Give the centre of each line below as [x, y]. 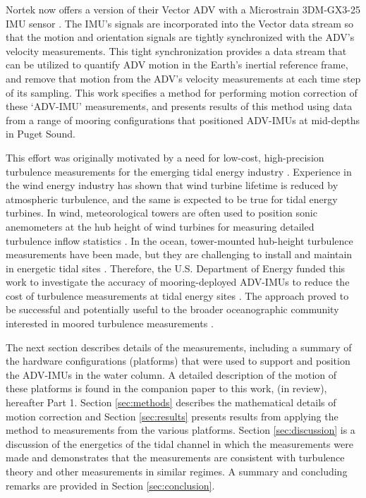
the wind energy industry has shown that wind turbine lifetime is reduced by [172, 185]
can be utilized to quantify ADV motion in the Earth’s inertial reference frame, [177, 65]
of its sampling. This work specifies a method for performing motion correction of [182, 92]
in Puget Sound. [41, 134]
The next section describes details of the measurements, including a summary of [179, 347]
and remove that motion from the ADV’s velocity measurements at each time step [183, 78]
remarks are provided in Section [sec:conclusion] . [110, 485]
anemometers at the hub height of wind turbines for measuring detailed [160, 226]
